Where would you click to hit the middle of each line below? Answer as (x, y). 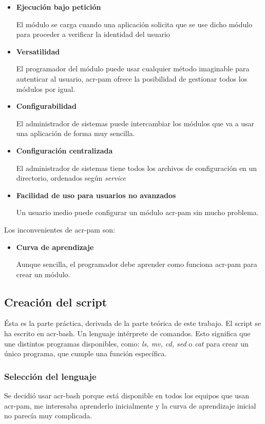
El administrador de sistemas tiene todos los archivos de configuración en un (137, 168)
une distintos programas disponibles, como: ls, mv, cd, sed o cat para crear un (126, 343)
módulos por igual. (46, 89)
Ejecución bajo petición (59, 7)
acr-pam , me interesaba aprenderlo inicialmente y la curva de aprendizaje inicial (130, 405)
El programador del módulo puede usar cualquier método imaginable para (133, 69)
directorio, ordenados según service (71, 178)
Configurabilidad (46, 106)
